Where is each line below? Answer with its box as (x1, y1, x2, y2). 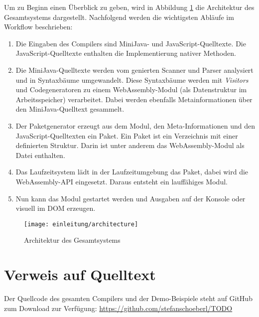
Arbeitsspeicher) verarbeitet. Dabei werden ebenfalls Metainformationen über (15, 94, 253, 104)
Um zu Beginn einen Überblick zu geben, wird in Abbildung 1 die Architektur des (4, 2, 255, 12)
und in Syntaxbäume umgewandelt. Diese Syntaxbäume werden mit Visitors (15, 74, 249, 85)
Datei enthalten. (15, 150, 65, 160)
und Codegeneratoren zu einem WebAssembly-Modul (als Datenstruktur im (15, 84, 247, 95)
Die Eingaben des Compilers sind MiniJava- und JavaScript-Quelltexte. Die (15, 38, 246, 48)
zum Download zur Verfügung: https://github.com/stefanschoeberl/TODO (4, 303, 233, 313)
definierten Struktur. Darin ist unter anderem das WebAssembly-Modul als (15, 140, 245, 151)
